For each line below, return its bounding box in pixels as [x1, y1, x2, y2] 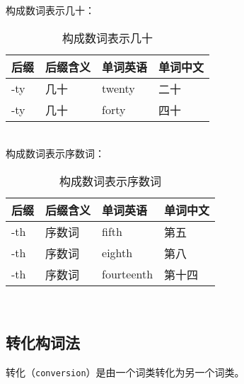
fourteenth [102, 266, 153, 283]
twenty [102, 80, 135, 97]
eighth [102, 244, 133, 261]
